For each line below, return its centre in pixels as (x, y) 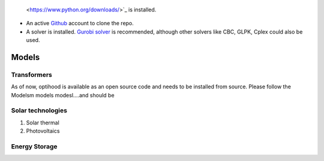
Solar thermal (43, 123)
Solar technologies (39, 111)
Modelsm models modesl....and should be (63, 95)
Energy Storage (34, 147)
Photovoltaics (43, 131)
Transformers (31, 74)
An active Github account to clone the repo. (80, 23)
